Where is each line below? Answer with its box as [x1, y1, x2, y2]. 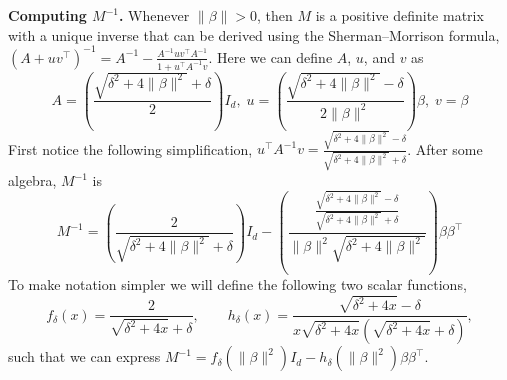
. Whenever [118, 5, 190, 25]
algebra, [8, 170, 57, 190]
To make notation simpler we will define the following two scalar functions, [8, 274, 467, 295]
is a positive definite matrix [315, 5, 484, 25]
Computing [8, 5, 87, 25]
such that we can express [8, 346, 161, 367]
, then [256, 5, 293, 25]
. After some [407, 138, 483, 159]
